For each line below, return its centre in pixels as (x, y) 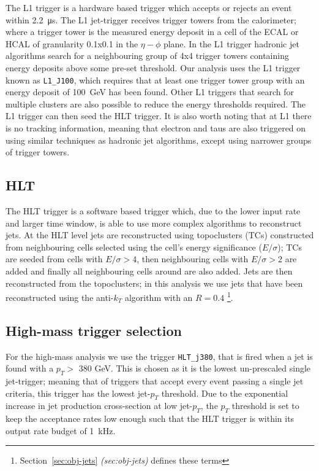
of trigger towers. (38, 152)
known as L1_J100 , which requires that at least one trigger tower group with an (155, 80)
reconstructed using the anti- (60, 297)
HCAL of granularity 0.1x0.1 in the (72, 43)
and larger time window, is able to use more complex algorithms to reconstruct (154, 223)
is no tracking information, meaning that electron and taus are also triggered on (156, 128)
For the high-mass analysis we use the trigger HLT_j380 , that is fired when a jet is (159, 356)
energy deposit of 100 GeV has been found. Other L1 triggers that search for (150, 92)
